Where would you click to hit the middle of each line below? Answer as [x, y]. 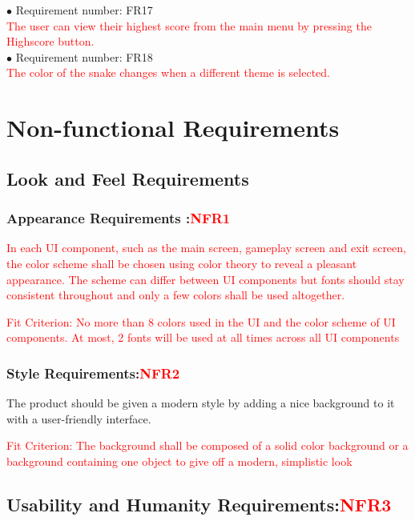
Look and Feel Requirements [128, 178]
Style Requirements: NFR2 [93, 373]
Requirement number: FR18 [84, 56]
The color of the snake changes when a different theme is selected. [168, 72]
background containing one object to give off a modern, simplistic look [179, 461]
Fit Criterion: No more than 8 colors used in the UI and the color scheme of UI [201, 321]
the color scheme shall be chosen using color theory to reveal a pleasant [182, 263]
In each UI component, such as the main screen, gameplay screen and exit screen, [206, 248]
